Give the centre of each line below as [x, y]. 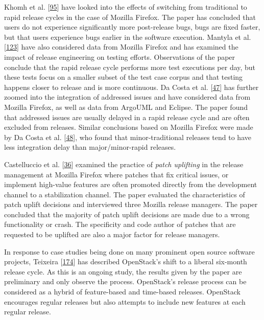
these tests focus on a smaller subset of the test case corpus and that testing [124, 77]
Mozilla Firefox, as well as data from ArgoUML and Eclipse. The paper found [126, 107]
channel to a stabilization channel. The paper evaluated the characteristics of [125, 194]
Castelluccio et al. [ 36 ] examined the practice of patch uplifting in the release [124, 164]
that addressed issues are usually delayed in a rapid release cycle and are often [127, 117]
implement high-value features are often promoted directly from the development [131, 184]
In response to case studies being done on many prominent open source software [129, 251]
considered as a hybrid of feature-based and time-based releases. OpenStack [122, 292]
